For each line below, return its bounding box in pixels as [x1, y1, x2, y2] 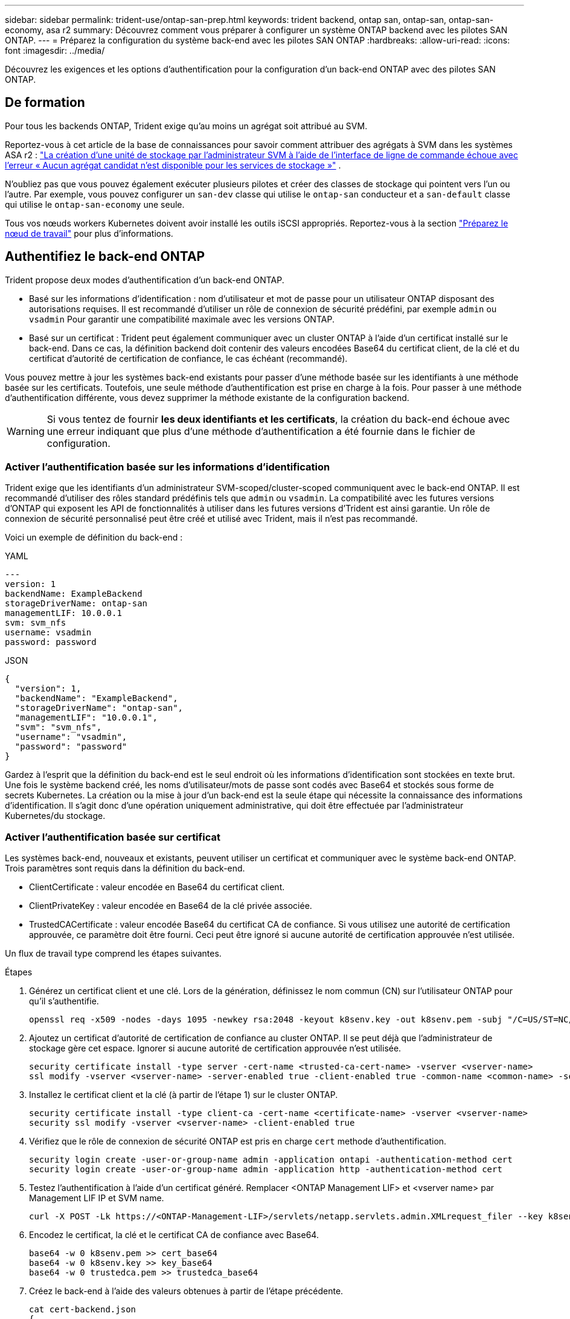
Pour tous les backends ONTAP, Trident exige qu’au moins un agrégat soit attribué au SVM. [5, 120, 368, 131]
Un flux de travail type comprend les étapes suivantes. [5, 948, 222, 959]
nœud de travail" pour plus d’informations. [5, 228, 173, 239]
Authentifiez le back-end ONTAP [5, 249, 205, 265]
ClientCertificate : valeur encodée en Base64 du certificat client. [29, 882, 285, 893]
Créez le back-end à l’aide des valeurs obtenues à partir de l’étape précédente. [29, 1286, 344, 1297]
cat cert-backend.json [29, 1305, 136, 1315]
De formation [5, 95, 85, 111]
